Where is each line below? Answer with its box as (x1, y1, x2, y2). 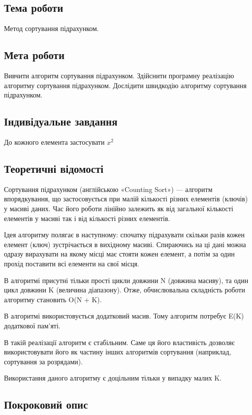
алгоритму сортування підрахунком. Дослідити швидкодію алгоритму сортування (4, 80, 247, 90)
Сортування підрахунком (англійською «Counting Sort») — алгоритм (4, 184, 213, 194)
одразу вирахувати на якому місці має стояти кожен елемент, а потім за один (4, 249, 235, 259)
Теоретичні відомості (4, 160, 104, 176)
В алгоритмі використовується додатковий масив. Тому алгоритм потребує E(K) (4, 311, 244, 321)
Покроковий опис (4, 397, 88, 412)
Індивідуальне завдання (4, 114, 118, 129)
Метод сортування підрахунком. (4, 23, 99, 33)
